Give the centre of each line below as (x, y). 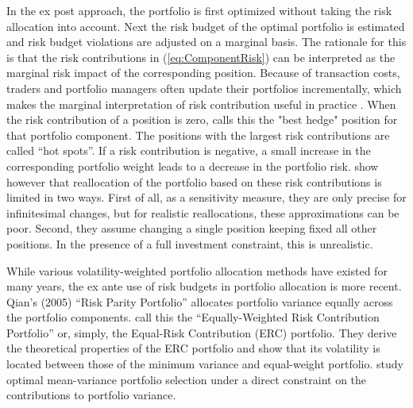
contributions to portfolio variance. (91, 395)
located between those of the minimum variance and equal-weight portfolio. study (205, 364)
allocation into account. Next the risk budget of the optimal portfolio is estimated (206, 26)
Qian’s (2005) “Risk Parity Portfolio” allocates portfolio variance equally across (200, 301)
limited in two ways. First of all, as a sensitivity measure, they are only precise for (206, 197)
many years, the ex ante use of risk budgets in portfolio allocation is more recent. (204, 286)
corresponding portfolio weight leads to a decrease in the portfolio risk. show (193, 166)
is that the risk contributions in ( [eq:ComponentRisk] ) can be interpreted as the (201, 57)
